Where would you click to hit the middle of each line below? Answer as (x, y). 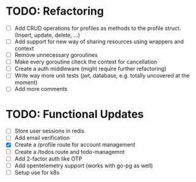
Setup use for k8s (37, 172)
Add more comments (41, 89)
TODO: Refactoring (55, 11)
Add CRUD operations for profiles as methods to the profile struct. (98, 28)
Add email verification (42, 138)
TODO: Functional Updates (75, 114)
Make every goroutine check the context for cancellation (86, 62)
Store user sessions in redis (49, 131)
